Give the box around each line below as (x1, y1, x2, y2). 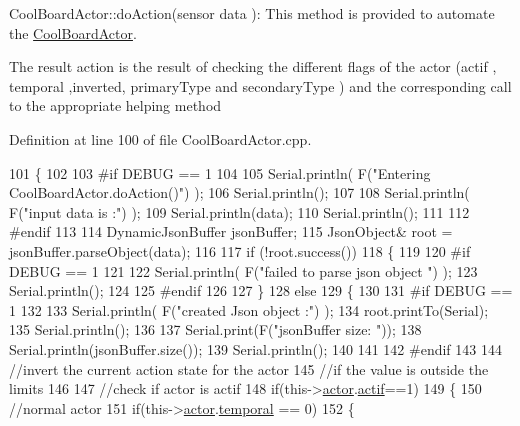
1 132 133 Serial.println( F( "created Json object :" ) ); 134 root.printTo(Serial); (9, 299, 489, 320)
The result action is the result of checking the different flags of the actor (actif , (9, 56, 497, 77)
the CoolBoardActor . (9, 22, 137, 43)
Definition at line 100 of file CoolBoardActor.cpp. (9, 128, 312, 149)
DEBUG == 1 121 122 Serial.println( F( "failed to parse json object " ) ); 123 (9, 260, 478, 281)
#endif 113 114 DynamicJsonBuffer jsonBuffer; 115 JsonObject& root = (9, 221, 453, 242)
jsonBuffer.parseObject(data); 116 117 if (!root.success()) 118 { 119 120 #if (9, 240, 471, 261)
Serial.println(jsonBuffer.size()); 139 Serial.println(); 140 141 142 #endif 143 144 (9, 338, 502, 359)
